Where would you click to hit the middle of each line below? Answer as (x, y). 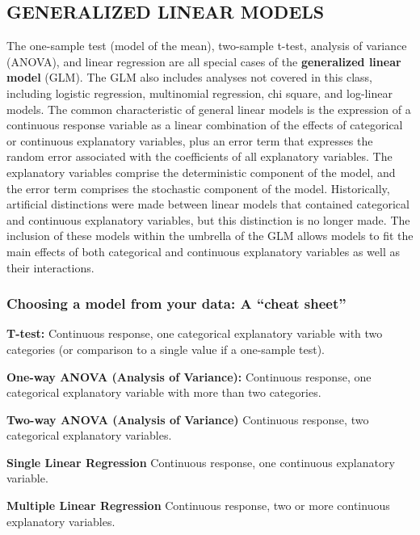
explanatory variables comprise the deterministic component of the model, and (201, 172)
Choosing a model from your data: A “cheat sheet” (176, 303)
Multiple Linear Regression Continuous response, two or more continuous (198, 506)
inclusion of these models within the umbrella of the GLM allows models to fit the (210, 236)
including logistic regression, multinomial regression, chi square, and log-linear (199, 93)
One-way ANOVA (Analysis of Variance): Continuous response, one (189, 376)
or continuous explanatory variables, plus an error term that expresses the (190, 140)
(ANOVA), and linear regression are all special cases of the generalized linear (204, 61)
